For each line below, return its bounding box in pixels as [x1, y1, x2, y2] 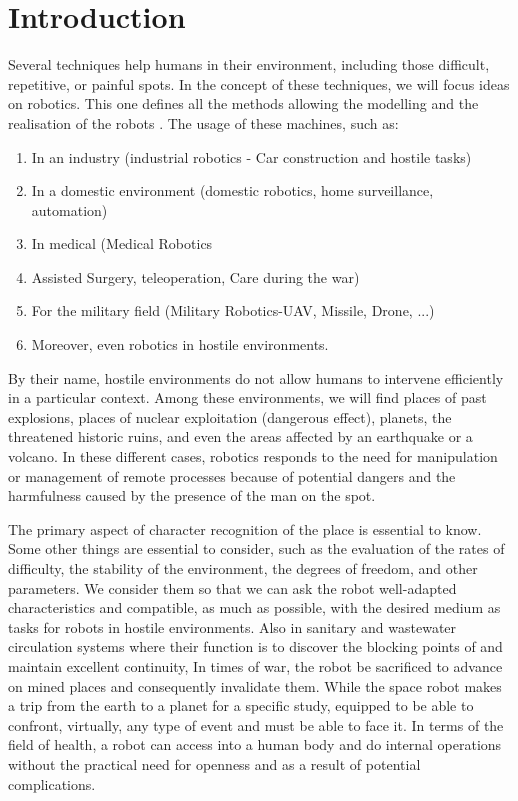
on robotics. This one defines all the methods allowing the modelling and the [8, 93, 479, 114]
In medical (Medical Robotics [31, 233, 213, 254]
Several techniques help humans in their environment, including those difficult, [8, 54, 490, 75]
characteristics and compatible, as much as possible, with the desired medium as [8, 597, 501, 618]
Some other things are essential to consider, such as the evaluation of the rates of [8, 538, 505, 559]
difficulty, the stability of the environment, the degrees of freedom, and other [8, 558, 478, 578]
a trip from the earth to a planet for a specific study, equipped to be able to [8, 695, 474, 716]
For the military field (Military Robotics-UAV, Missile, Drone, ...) [31, 300, 435, 321]
